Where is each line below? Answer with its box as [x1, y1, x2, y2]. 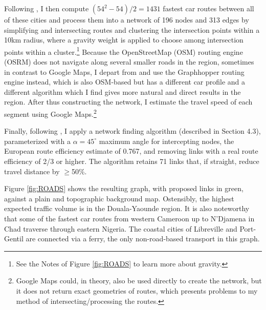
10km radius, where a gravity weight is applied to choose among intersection [4, 34, 243, 45]
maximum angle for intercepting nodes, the [99, 135, 234, 146]
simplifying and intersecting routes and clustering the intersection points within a [4, 24, 260, 35]
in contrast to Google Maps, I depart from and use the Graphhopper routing [4, 66, 245, 77]
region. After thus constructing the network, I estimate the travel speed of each [4, 96, 253, 107]
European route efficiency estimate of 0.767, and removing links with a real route [4, 146, 258, 156]
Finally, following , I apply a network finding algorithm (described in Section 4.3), [4, 126, 261, 136]
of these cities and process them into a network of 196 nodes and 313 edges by [4, 14, 249, 25]
